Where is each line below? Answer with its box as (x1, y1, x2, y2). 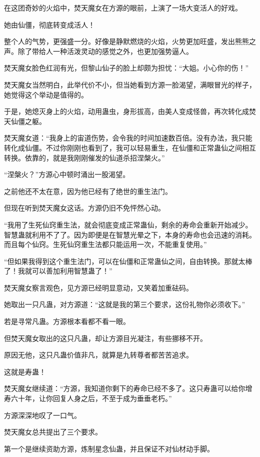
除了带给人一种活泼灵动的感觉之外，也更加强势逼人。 (17, 45, 193, 56)
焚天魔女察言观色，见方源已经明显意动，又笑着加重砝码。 (4, 282, 193, 292)
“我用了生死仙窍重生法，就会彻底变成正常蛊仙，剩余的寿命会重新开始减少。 (4, 219, 252, 229)
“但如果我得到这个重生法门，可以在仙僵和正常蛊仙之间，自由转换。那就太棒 (4, 255, 252, 266)
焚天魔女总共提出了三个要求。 (4, 426, 102, 437)
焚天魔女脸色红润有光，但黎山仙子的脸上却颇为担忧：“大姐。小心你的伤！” (4, 62, 249, 73)
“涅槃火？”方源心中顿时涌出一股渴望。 (4, 169, 130, 179)
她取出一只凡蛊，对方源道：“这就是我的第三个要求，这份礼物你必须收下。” (4, 299, 245, 309)
